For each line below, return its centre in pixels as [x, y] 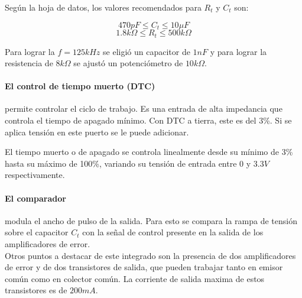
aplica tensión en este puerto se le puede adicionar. [97, 132]
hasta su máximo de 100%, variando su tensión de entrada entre [121, 163]
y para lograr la [238, 51]
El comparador [35, 198]
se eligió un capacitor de [147, 51]
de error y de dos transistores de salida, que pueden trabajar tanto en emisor [144, 267]
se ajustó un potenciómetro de [128, 63]
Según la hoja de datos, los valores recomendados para [103, 7]
